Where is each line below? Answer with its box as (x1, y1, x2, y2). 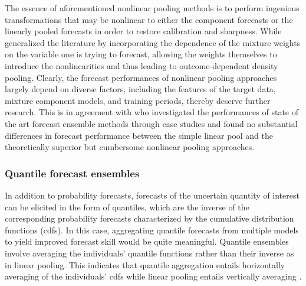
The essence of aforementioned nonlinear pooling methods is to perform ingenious (5, 2, 300, 14)
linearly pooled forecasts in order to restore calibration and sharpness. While (5, 25, 282, 37)
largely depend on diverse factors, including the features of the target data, (5, 83, 276, 95)
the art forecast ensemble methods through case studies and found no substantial (5, 117, 298, 129)
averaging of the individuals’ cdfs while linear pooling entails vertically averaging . (5, 270, 302, 282)
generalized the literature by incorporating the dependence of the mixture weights (5, 36, 301, 48)
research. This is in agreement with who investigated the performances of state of (5, 106, 299, 118)
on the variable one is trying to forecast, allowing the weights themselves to (5, 48, 277, 60)
